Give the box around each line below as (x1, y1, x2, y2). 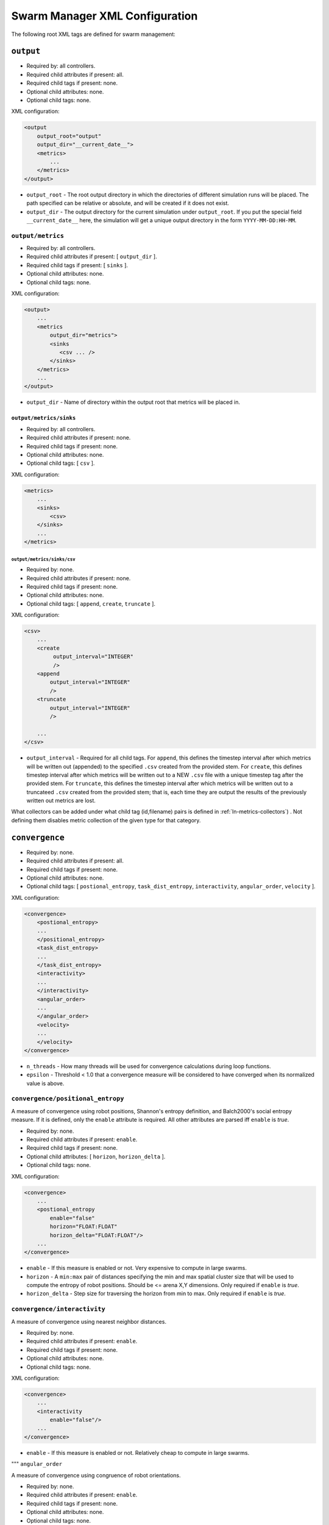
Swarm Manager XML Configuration (11, 9, 198, 23)
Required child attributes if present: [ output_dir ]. (26, 253, 158, 260)
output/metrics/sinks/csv (11, 556, 76, 562)
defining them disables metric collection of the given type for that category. (11, 816, 201, 823)
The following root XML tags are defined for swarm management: (11, 30, 176, 38)
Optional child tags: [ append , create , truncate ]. (26, 600, 155, 607)
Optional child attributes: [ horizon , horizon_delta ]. (26, 1153, 166, 1160)
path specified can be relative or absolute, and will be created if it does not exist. (26, 199, 230, 207)
